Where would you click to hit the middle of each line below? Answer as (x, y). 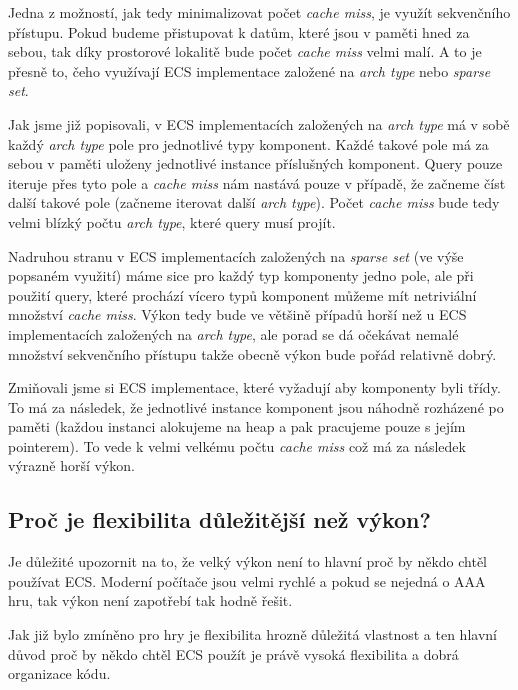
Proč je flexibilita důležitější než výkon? (219, 519)
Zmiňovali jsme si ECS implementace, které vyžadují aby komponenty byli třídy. (254, 387)
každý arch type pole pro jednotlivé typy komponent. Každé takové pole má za (248, 143)
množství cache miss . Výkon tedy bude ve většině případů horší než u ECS (237, 314)
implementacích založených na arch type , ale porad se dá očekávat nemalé (233, 333)
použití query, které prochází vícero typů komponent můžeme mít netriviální (242, 294)
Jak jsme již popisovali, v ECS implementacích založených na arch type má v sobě (259, 123)
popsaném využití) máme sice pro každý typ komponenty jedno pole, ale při (241, 275)
